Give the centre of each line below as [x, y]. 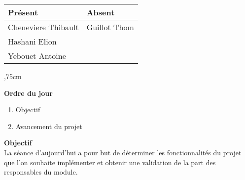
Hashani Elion [32, 41]
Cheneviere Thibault [43, 27]
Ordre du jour [28, 93]
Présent [23, 12]
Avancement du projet [49, 126]
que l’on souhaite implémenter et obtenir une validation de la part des [110, 162]
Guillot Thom [110, 27]
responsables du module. [41, 172]
